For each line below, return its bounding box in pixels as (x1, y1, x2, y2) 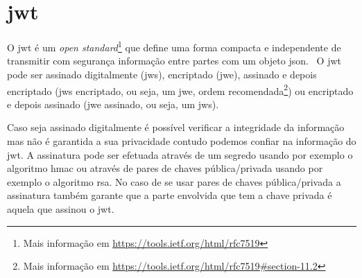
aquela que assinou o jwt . (7, 201, 114, 216)
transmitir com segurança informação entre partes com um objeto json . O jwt (7, 53, 341, 68)
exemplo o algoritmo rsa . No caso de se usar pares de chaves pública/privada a (7, 174, 341, 189)
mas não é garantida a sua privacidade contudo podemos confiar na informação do (7, 134, 356, 148)
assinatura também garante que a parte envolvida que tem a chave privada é (7, 188, 332, 202)
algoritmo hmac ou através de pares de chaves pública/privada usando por (7, 161, 323, 175)
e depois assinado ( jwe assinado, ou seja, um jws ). (7, 96, 219, 111)
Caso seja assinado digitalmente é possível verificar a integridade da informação (7, 120, 345, 134)
